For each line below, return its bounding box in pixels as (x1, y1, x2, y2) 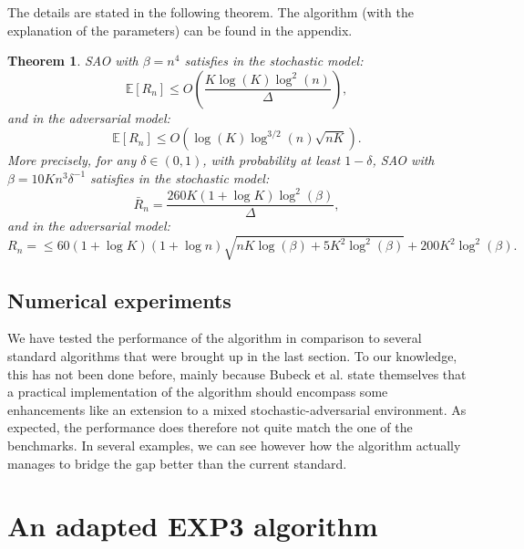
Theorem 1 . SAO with (7, 51, 139, 70)
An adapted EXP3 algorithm (7, 507, 378, 544)
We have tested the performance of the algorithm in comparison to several (7, 328, 422, 347)
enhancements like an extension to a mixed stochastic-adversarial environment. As (7, 399, 467, 419)
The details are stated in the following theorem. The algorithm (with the (7, 3, 414, 21)
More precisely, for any (7, 150, 137, 170)
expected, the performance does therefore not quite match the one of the (7, 418, 413, 437)
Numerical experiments (7, 285, 231, 314)
